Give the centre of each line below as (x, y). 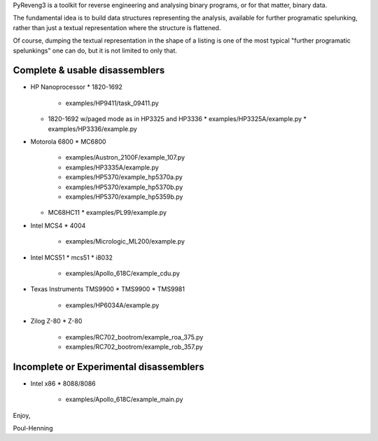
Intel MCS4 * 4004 (58, 225)
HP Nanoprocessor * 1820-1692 (76, 87)
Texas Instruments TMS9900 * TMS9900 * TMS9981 (108, 289)
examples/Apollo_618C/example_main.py (124, 400)
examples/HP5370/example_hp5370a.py (124, 177)
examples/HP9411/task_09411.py (112, 103)
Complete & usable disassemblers (89, 70)
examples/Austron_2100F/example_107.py (125, 157)
